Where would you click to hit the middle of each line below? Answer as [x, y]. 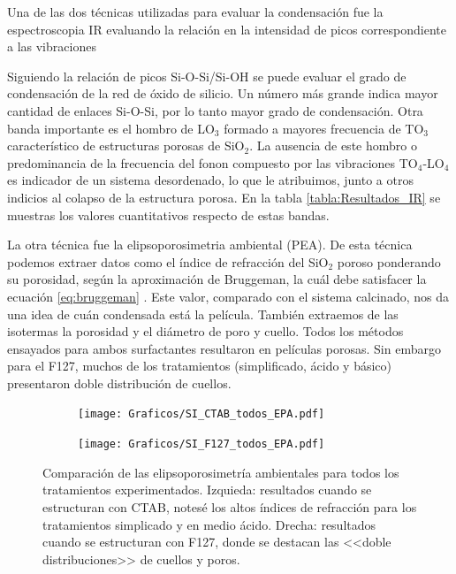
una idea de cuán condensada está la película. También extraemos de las [203, 314]
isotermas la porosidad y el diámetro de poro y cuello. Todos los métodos [205, 331]
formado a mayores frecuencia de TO [324, 128]
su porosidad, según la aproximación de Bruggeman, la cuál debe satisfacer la [217, 279]
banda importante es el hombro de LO [111, 128]
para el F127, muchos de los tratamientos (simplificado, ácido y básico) [200, 366]
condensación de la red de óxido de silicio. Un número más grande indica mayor [223, 93]
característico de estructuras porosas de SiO [126, 145]
